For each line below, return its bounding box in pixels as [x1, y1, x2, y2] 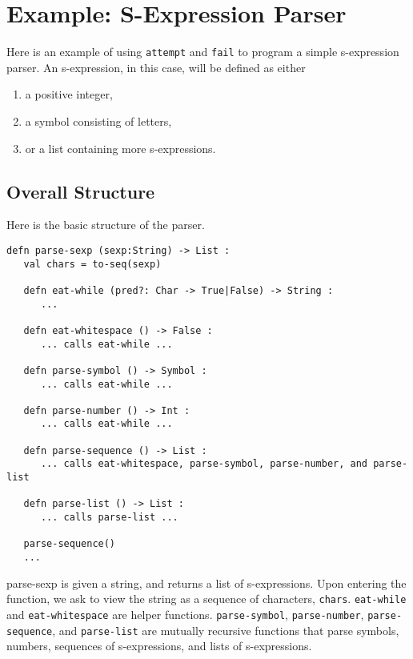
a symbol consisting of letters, [25, 112, 172, 129]
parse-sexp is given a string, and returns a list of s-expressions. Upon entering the [6, 574, 407, 591]
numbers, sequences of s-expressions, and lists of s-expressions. [6, 637, 312, 654]
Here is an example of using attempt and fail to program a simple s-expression [6, 43, 399, 60]
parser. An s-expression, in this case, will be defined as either [6, 58, 306, 75]
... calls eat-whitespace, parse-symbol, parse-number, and [40, 458, 368, 470]
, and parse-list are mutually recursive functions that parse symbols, [52, 621, 399, 638]
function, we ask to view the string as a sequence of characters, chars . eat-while [6, 590, 407, 607]
